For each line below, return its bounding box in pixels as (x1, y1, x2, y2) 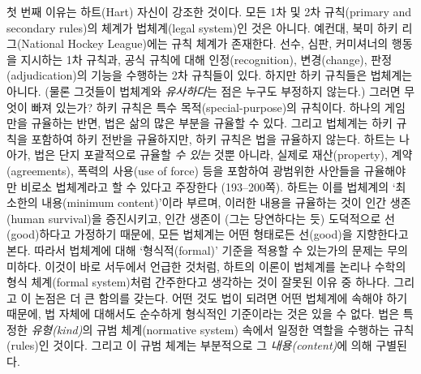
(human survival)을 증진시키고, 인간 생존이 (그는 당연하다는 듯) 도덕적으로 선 (6, 209, 395, 226)
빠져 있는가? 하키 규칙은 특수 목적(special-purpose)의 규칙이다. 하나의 (31, 98, 381, 115)
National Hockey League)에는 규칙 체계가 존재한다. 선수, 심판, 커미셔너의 (21, 35, 389, 52)
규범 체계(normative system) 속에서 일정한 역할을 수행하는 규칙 (96, 320, 415, 337)
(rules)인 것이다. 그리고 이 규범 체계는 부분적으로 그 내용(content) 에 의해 (6, 337, 372, 354)
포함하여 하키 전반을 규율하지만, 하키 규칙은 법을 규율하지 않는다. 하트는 (31, 130, 396, 147)
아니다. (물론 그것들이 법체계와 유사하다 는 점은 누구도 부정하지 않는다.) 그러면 (6, 82, 401, 99)
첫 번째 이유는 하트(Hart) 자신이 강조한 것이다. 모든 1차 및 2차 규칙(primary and (6, 3, 411, 19)
